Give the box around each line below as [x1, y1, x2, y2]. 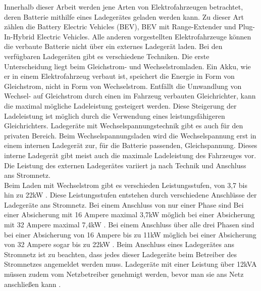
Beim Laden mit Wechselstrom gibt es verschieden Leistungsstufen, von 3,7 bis [4, 179, 247, 190]
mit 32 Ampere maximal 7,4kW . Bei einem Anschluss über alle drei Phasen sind [4, 219, 254, 230]
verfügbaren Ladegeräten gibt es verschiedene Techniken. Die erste [4, 51, 210, 61]
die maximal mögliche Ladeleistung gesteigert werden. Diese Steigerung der [4, 100, 237, 111]
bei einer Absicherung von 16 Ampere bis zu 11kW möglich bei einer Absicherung [4, 229, 256, 239]
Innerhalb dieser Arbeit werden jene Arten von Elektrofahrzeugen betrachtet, [4, 2, 243, 12]
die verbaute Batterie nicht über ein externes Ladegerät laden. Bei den [4, 41, 223, 52]
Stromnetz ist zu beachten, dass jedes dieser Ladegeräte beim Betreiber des [4, 249, 237, 259]
